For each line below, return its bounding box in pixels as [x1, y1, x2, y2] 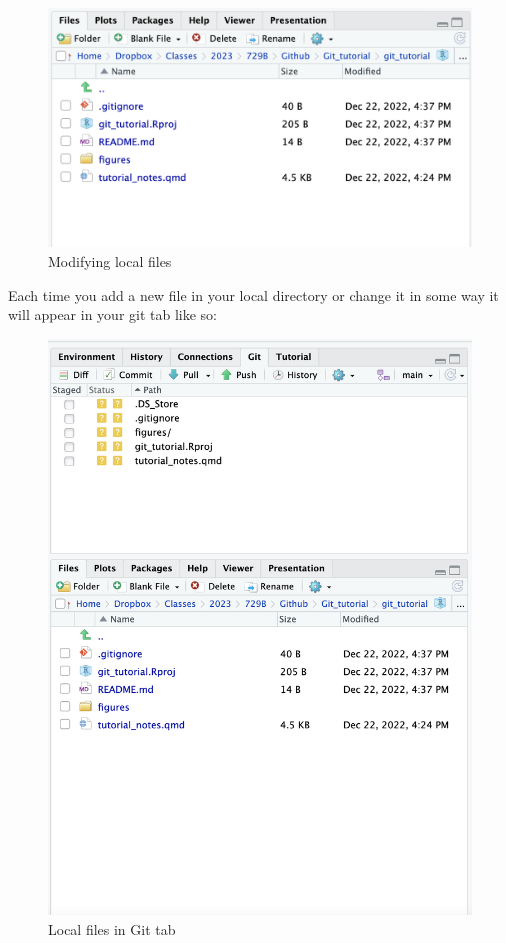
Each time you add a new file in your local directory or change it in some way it [8, 284, 499, 305]
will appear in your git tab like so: [8, 304, 218, 325]
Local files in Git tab [48, 918, 176, 939]
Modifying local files [48, 250, 172, 271]
